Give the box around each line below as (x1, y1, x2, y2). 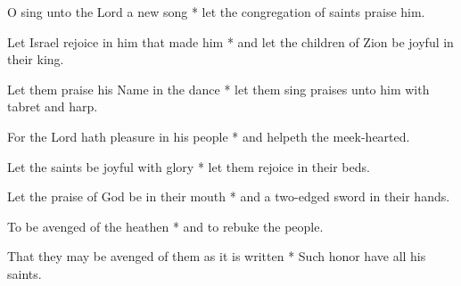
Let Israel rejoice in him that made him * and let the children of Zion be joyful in (7, 32, 454, 51)
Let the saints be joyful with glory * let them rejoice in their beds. (7, 157, 370, 176)
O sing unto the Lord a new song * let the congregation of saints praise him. (7, 3, 425, 20)
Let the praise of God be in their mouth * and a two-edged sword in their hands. (7, 187, 450, 206)
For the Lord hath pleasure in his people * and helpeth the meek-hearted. (7, 127, 410, 145)
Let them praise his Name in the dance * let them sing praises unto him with (7, 79, 430, 98)
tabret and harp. (7, 97, 98, 116)
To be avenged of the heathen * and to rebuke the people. (7, 217, 324, 235)
